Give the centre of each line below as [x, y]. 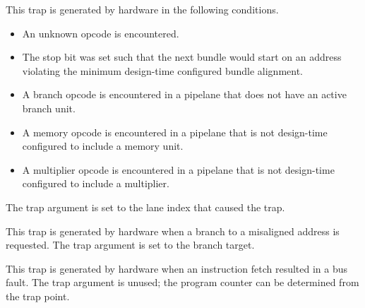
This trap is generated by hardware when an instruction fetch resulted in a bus [177, 268]
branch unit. [49, 108]
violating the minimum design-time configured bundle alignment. [163, 70]
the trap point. [38, 296]
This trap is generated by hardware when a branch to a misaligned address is [173, 231]
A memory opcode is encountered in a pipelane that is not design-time [175, 132]
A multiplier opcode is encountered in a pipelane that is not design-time [178, 169]
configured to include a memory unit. [103, 146]
